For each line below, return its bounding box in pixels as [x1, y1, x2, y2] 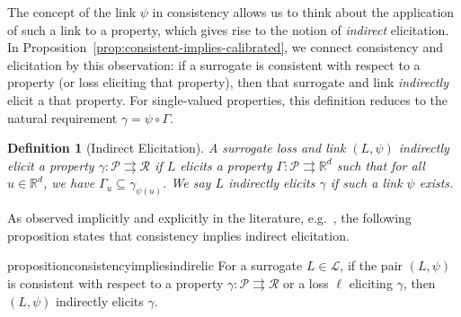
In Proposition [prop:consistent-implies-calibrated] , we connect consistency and [7, 38, 443, 57]
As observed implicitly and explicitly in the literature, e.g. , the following [7, 208, 412, 227]
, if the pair [340, 256, 403, 275]
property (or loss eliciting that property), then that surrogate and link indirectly [7, 73, 448, 92]
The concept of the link [7, 3, 137, 21]
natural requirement [7, 108, 118, 127]
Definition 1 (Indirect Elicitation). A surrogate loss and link [7, 138, 346, 157]
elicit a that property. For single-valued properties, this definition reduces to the [7, 90, 448, 109]
